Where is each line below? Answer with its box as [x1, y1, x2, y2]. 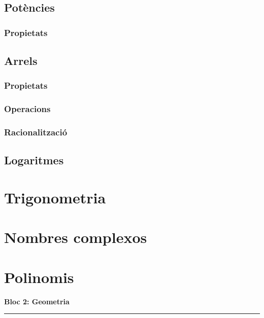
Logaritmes [4, 152, 64, 168]
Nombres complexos [4, 227, 147, 248]
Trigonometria [4, 187, 106, 207]
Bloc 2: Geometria [4, 296, 70, 306]
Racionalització [4, 126, 68, 138]
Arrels [4, 53, 38, 68]
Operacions [4, 102, 51, 115]
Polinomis [4, 266, 74, 287]
